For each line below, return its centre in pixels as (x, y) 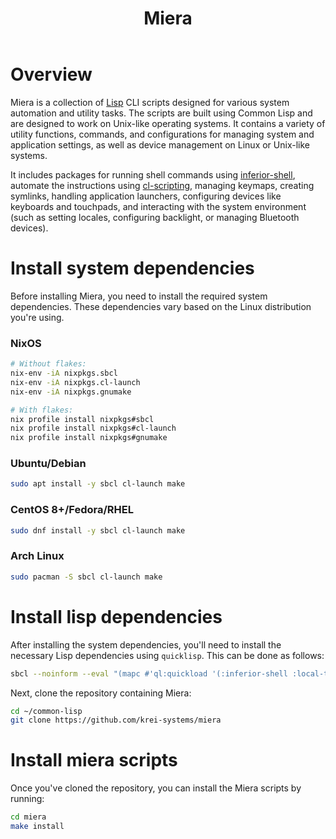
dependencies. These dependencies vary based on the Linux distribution (161, 306)
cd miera (28, 817)
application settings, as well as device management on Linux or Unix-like (160, 144)
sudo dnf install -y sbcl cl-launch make (98, 530)
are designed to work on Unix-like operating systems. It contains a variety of (168, 123)
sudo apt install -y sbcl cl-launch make (98, 484)
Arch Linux (37, 556)
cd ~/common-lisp (46, 711)
